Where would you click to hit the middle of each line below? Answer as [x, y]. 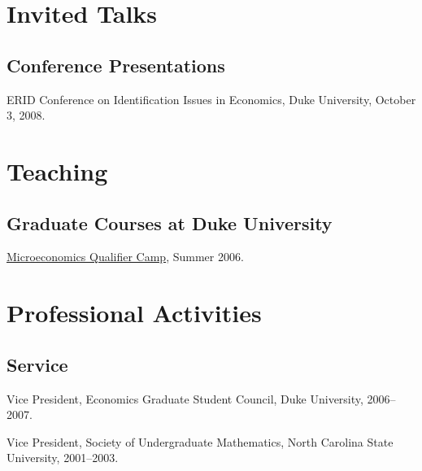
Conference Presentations [116, 65]
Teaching [57, 170]
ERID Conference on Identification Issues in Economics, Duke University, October [211, 99]
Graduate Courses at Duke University [170, 222]
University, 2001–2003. [63, 458]
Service [37, 364]
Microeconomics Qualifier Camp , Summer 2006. [125, 257]
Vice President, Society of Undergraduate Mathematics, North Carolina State [200, 441]
